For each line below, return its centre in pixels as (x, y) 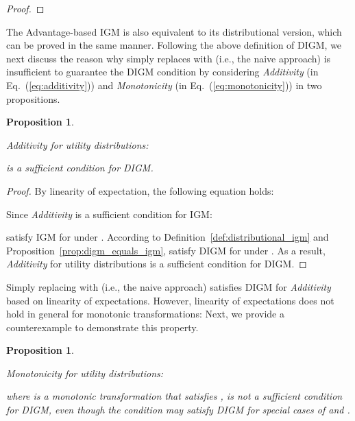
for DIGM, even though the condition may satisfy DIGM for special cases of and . (178, 410)
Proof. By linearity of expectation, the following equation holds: (140, 190)
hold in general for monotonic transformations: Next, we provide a (145, 314)
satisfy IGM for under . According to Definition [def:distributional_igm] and (168, 237)
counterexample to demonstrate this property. (102, 327)
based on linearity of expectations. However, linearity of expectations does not (170, 300)
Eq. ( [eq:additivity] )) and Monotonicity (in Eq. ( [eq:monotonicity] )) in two (164, 85)
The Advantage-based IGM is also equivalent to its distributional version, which (174, 31)
